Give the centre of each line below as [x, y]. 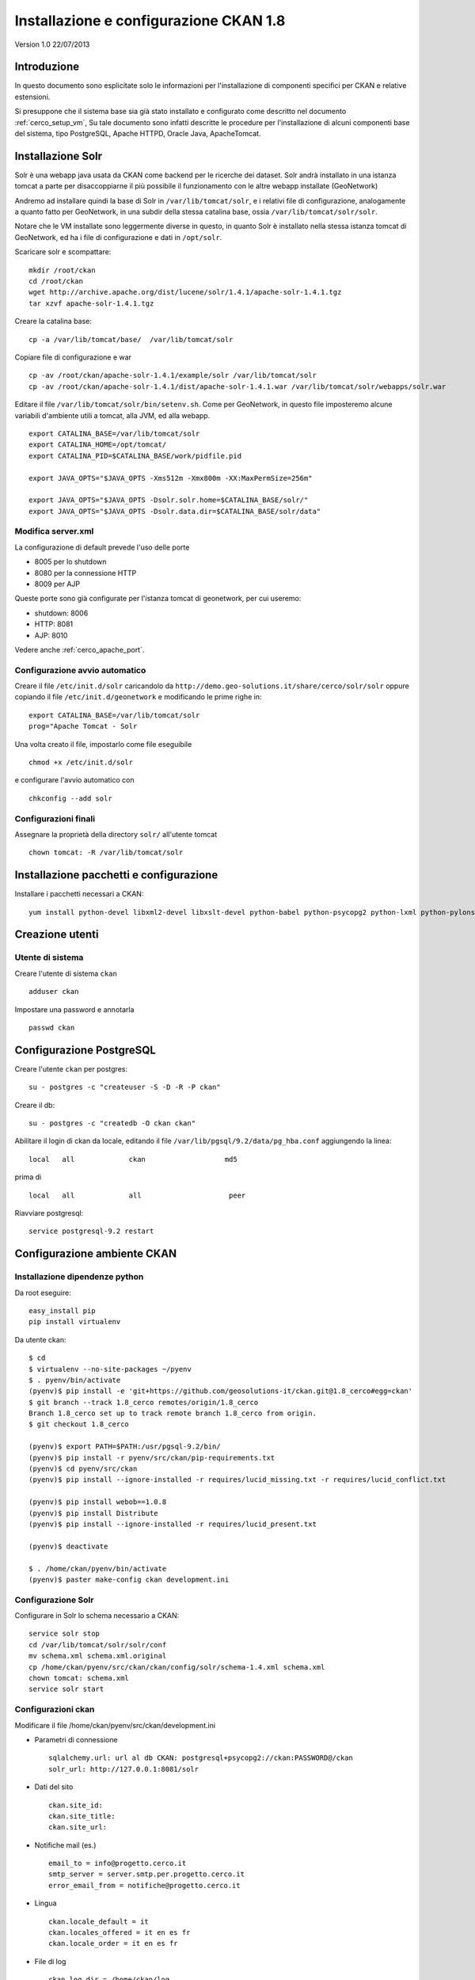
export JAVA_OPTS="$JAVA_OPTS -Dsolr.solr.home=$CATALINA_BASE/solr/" [169, 500]
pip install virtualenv [75, 1322]
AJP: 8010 [51, 635]
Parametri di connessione [76, 1739]
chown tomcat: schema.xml [79, 1678]
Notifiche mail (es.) [65, 1845]
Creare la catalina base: [53, 322]
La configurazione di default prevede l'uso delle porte [102, 547]
